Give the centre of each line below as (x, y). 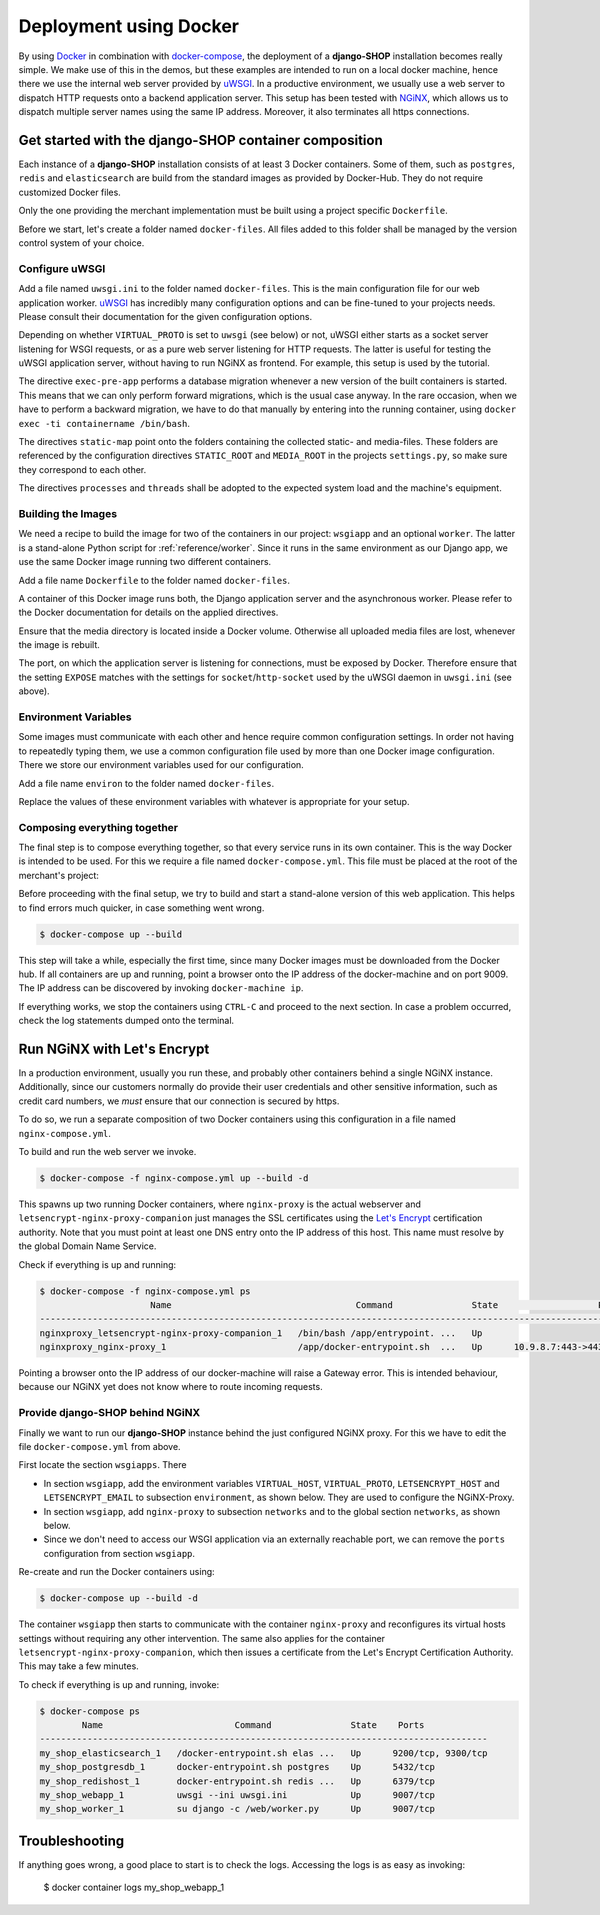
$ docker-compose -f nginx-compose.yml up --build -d (174, 1178)
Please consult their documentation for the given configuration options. (165, 316)
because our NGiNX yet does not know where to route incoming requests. (171, 1387)
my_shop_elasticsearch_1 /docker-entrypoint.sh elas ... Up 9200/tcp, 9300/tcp (264, 1753)
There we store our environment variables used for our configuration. (161, 765)
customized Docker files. (70, 192)
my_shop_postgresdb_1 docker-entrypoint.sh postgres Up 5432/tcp (237, 1767)
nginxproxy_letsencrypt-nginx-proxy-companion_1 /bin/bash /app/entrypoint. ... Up (261, 1333)
